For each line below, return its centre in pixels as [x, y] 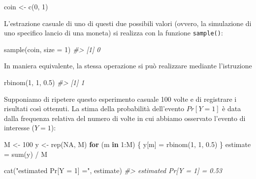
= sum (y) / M [26, 154]
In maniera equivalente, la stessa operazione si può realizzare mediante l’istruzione [128, 66]
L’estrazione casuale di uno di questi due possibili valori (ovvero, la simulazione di [128, 23]
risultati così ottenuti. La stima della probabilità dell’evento [94, 108]
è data [232, 108]
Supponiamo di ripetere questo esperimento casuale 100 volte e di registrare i [120, 99]
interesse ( [19, 128]
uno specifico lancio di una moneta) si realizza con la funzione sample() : [113, 33]
